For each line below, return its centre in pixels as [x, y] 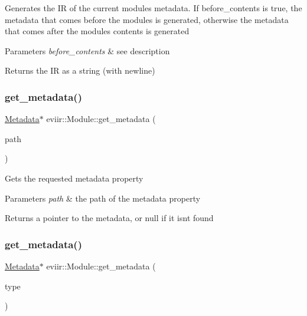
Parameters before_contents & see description [87, 50]
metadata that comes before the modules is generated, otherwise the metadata [147, 19]
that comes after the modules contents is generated [97, 31]
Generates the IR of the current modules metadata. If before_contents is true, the [153, 8]
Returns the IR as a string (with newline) [80, 70]
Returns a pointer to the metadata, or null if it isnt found [109, 218]
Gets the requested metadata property [74, 178]
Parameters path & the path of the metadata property [103, 198]
